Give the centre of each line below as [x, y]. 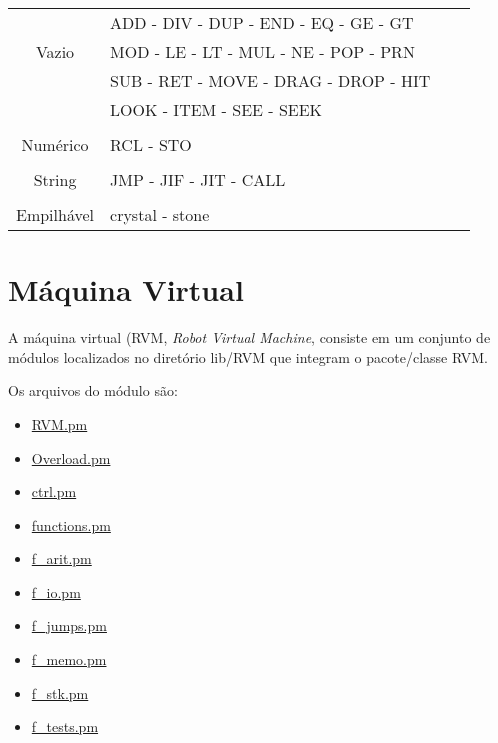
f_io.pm [56, 591]
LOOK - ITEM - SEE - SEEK [216, 109]
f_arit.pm [61, 558]
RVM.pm [59, 423]
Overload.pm [71, 457]
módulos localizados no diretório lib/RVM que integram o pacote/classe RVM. [248, 356]
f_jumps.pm [69, 625]
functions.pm [71, 524]
